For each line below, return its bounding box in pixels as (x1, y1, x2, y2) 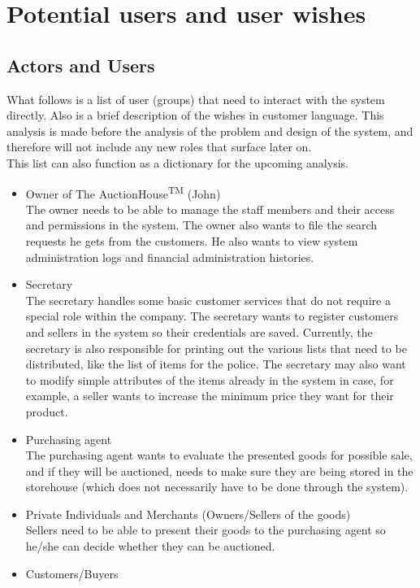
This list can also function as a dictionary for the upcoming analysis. (6, 154, 349, 171)
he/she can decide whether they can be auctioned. (25, 538, 275, 555)
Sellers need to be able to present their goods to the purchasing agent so (25, 521, 386, 538)
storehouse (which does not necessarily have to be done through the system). (25, 478, 409, 495)
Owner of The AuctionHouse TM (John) (25, 182, 221, 202)
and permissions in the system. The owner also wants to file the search (25, 216, 378, 233)
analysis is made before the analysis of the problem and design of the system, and (6, 122, 414, 139)
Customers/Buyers (25, 564, 119, 581)
